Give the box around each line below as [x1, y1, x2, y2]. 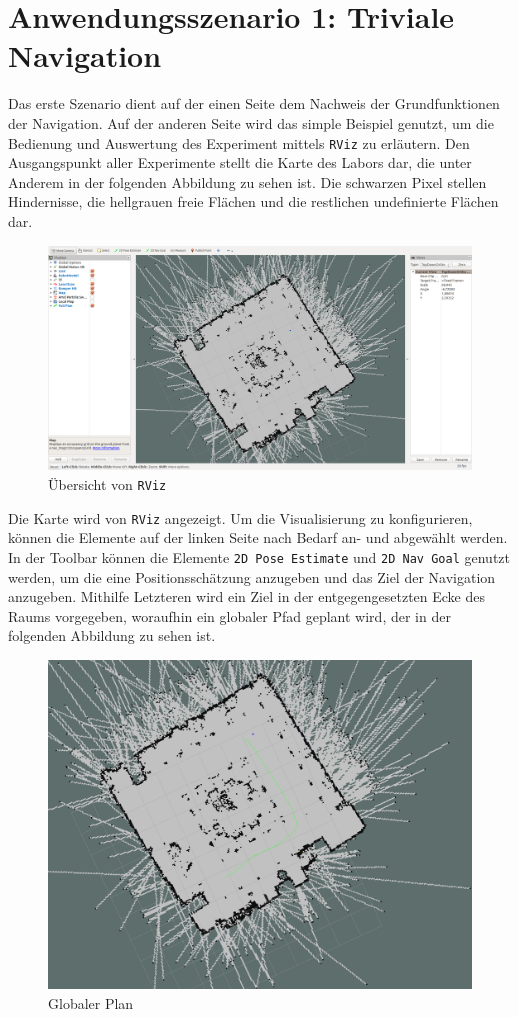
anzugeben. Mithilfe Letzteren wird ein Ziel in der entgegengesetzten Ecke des [8, 586, 486, 607]
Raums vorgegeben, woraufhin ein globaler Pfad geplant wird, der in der [8, 605, 451, 626]
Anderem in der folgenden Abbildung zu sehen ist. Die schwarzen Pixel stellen [8, 171, 487, 192]
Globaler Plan [48, 992, 134, 1013]
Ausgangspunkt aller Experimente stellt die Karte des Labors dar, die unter [8, 152, 472, 173]
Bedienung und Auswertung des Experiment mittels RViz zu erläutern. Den [8, 132, 470, 153]
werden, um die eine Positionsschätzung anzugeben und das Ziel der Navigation [8, 566, 496, 587]
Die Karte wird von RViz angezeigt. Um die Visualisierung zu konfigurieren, [8, 507, 473, 528]
